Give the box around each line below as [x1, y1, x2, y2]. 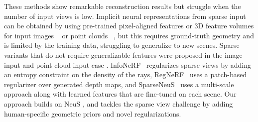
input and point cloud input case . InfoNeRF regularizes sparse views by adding [4, 59, 252, 70]
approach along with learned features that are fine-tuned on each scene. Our [4, 89, 237, 99]
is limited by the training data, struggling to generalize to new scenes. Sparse [4, 40, 240, 50]
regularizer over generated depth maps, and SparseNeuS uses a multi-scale [4, 79, 234, 89]
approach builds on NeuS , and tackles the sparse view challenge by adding [4, 98, 233, 109]
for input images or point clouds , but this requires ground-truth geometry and [4, 30, 254, 40]
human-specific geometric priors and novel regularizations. [4, 108, 181, 119]
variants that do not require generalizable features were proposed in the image [4, 49, 243, 60]
